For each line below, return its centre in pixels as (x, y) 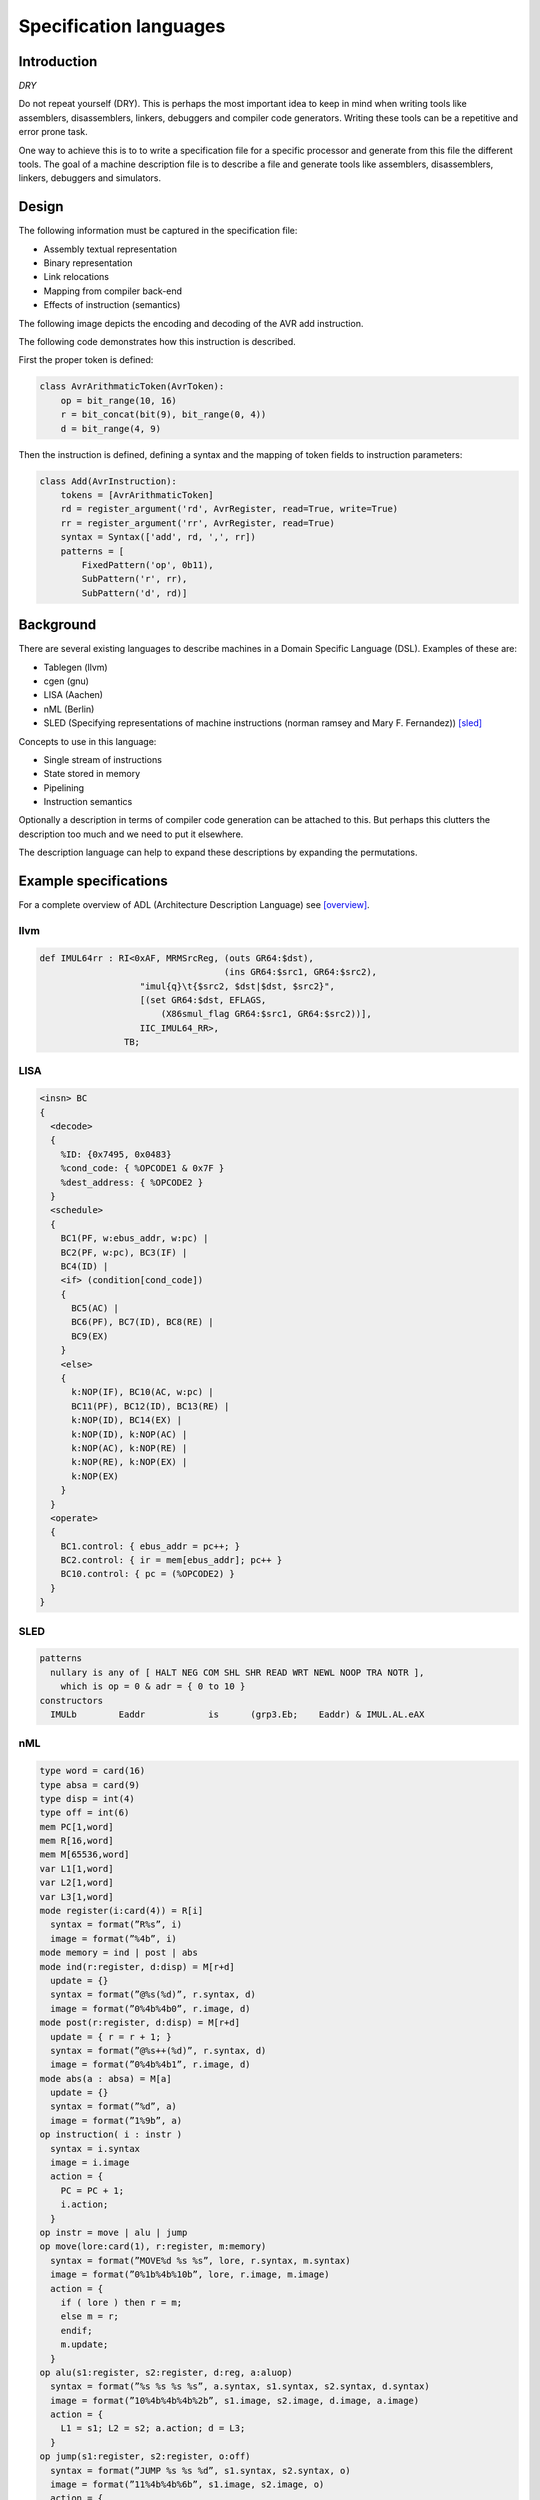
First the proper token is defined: (86, 360)
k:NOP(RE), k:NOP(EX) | (129, 1462)
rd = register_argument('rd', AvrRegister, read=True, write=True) (229, 509)
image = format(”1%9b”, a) (116, 2120)
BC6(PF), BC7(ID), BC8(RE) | (142, 1322)
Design (41, 206)
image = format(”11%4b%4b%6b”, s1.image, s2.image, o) (187, 2484)
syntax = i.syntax (95, 2148)
